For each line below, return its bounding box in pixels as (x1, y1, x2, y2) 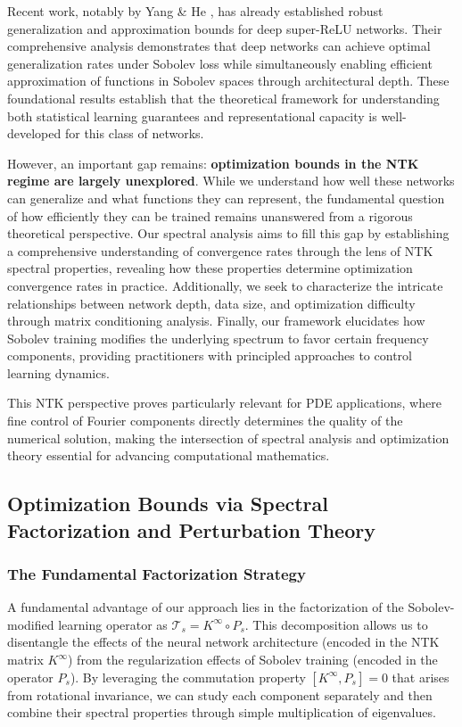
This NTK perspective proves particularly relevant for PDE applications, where (7, 393, 441, 412)
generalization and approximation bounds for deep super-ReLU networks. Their (7, 19, 442, 37)
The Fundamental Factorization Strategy (7, 562, 306, 584)
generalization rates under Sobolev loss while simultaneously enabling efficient (7, 54, 433, 72)
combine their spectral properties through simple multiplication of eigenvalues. (7, 703, 436, 722)
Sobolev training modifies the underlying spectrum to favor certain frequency (7, 328, 429, 347)
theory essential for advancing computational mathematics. (7, 446, 330, 465)
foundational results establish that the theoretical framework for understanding (7, 88, 440, 107)
